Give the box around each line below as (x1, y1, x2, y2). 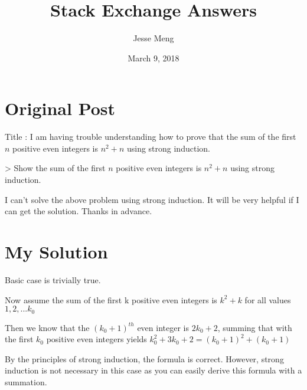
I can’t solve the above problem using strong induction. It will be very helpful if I (5, 193, 299, 205)
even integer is (137, 321, 189, 333)
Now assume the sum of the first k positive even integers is (5, 293, 217, 306)
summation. (5, 375, 47, 388)
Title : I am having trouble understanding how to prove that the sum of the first (5, 130, 296, 143)
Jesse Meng (133, 32, 174, 44)
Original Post (5, 96, 116, 120)
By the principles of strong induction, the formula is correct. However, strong (5, 352, 284, 365)
